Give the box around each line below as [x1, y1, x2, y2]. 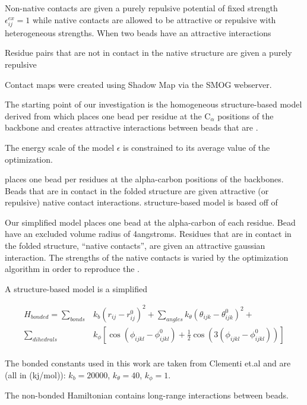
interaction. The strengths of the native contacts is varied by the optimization [5, 251, 289, 263]
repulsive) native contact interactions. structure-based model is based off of [5, 196, 278, 208]
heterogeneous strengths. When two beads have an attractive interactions [5, 26, 271, 39]
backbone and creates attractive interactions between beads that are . [5, 121, 258, 134]
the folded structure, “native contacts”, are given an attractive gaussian [5, 239, 265, 252]
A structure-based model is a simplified [5, 282, 147, 295]
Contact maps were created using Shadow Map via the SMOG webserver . [5, 78, 272, 90]
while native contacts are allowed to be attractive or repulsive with [32, 13, 276, 26]
